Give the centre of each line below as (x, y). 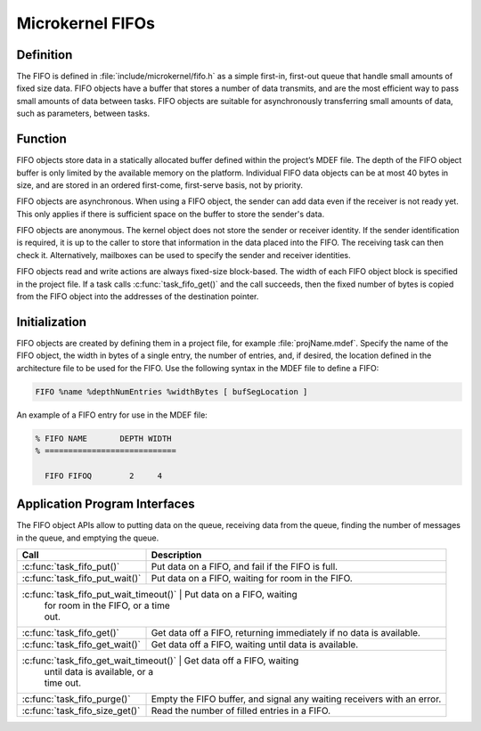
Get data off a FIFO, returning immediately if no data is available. (285, 633)
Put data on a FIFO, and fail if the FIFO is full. (245, 567)
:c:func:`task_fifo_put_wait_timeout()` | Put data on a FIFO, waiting (159, 595)
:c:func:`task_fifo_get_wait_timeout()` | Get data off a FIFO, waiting (160, 661)
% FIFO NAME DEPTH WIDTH (104, 438)
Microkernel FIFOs (86, 23)
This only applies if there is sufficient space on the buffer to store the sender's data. (171, 214)
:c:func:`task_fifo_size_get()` (81, 711)
